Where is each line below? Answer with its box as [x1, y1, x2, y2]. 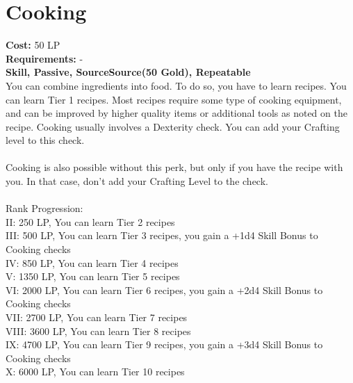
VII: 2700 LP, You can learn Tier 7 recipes [6, 310, 188, 324]
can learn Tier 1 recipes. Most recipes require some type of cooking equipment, [6, 92, 342, 106]
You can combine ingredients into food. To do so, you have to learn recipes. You [6, 78, 347, 92]
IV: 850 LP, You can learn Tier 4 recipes [6, 255, 179, 270]
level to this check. [6, 133, 85, 147]
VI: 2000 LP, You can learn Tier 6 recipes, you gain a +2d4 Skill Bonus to [6, 282, 323, 297]
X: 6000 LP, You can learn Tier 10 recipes [6, 364, 185, 379]
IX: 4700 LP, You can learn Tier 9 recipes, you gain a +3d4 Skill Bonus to [6, 337, 323, 352]
